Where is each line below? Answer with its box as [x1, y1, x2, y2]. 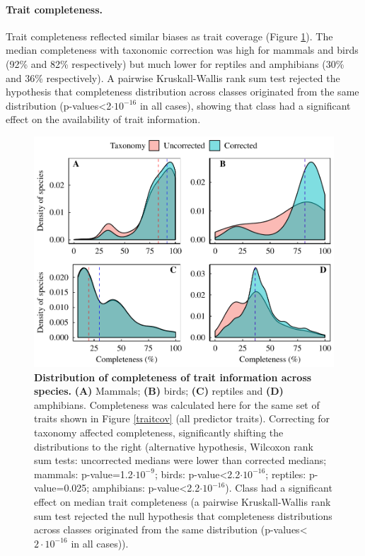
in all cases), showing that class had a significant [139, 98, 351, 112]
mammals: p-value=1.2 [34, 466, 133, 481]
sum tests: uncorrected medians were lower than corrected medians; [34, 453, 327, 468]
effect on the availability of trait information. [6, 112, 201, 127]
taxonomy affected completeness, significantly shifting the [34, 425, 284, 440]
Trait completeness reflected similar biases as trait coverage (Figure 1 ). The [6, 28, 333, 43]
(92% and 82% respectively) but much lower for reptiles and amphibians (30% [6, 56, 344, 71]
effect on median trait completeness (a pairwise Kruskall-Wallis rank [34, 494, 331, 509]
